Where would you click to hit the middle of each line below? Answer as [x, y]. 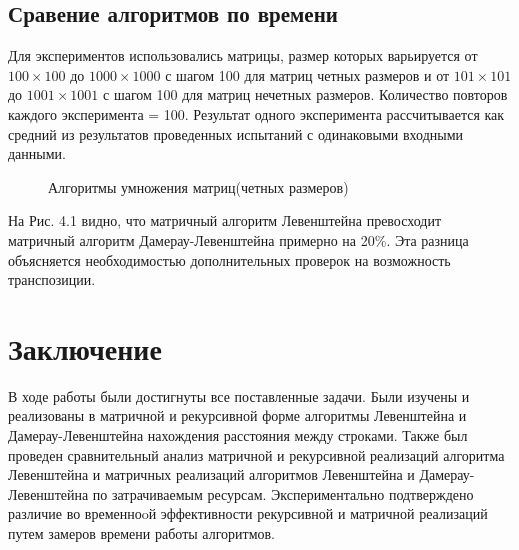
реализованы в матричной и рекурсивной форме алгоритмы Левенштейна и [237, 415]
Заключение [85, 347]
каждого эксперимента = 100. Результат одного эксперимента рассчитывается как [256, 113]
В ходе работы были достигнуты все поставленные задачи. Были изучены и [239, 395]
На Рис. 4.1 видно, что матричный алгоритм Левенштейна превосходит [225, 220]
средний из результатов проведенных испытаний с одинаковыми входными [236, 133]
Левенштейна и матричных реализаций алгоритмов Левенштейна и [211, 474]
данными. [37, 153]
